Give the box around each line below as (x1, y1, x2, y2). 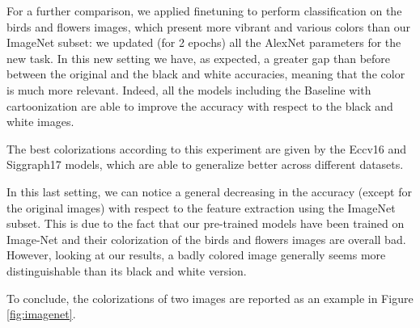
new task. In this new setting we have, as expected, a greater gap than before (6, 49, 391, 66)
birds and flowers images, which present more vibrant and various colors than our (6, 18, 410, 35)
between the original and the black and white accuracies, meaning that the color (6, 65, 405, 82)
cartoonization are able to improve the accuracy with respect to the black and (6, 97, 393, 114)
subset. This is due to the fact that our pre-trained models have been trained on (6, 215, 405, 232)
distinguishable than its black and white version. (6, 262, 247, 279)
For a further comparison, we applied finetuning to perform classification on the (6, 2, 402, 19)
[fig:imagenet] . (6, 305, 76, 322)
